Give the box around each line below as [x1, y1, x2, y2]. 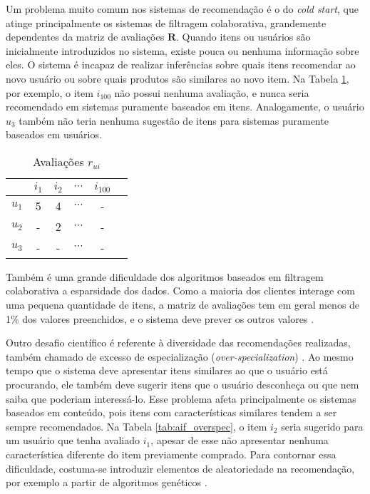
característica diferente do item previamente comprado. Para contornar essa [6, 447, 336, 461]
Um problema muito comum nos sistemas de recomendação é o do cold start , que [6, 1, 359, 16]
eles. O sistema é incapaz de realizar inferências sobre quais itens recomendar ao [6, 57, 356, 72]
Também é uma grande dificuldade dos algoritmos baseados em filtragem [6, 269, 324, 284]
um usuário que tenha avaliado [6, 433, 140, 448]
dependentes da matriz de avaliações [6, 29, 165, 44]
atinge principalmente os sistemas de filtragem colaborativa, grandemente [6, 15, 327, 30]
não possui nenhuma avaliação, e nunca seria [114, 85, 309, 100]
